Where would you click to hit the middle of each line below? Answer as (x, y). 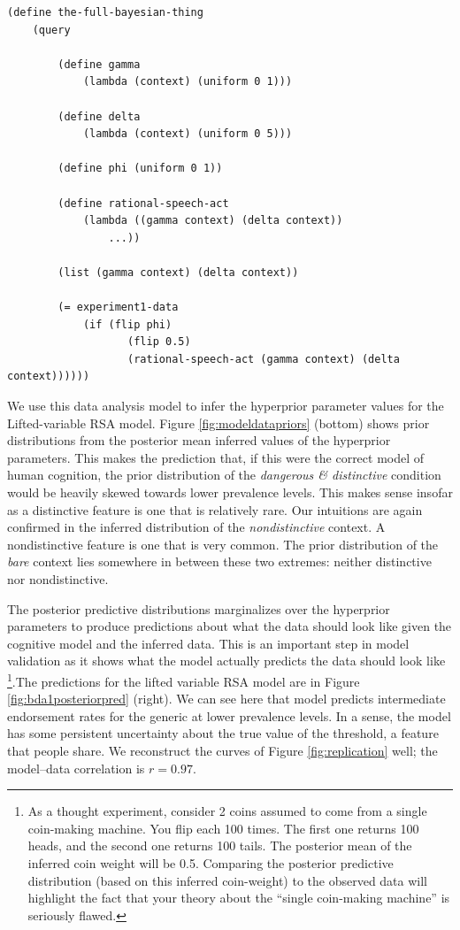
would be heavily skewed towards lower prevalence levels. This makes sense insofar (230, 492)
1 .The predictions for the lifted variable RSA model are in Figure (184, 680)
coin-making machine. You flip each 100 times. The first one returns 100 (223, 828)
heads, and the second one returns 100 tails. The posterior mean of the (220, 845)
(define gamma (99, 64)
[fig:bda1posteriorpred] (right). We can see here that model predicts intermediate (226, 699)
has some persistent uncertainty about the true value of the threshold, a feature (223, 733)
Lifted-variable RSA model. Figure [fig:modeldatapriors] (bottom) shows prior (218, 423)
